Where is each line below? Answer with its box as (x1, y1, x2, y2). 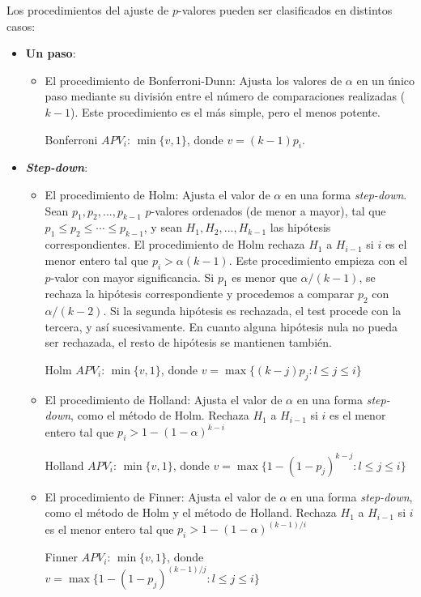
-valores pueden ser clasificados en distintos (178, 2, 393, 18)
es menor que (232, 268, 297, 285)
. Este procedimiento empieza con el (228, 251, 408, 268)
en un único (356, 71, 415, 88)
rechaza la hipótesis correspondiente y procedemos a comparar (45, 285, 355, 302)
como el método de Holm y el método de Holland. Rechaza (45, 504, 337, 521)
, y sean (143, 219, 182, 236)
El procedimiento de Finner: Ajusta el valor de (45, 488, 276, 505)
